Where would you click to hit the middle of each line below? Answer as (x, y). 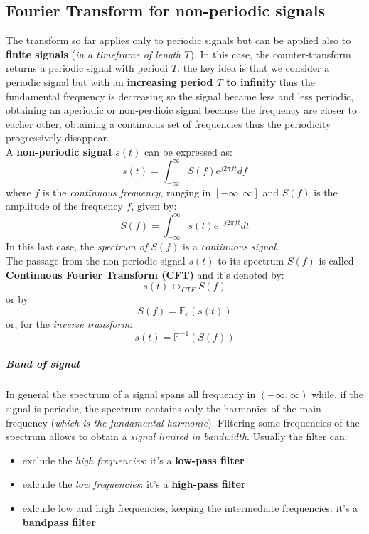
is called (336, 260)
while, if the (337, 394)
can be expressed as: (188, 151)
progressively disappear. (58, 138)
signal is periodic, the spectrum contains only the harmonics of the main (164, 408)
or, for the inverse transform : (69, 323)
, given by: (154, 206)
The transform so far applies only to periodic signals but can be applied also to (178, 40)
